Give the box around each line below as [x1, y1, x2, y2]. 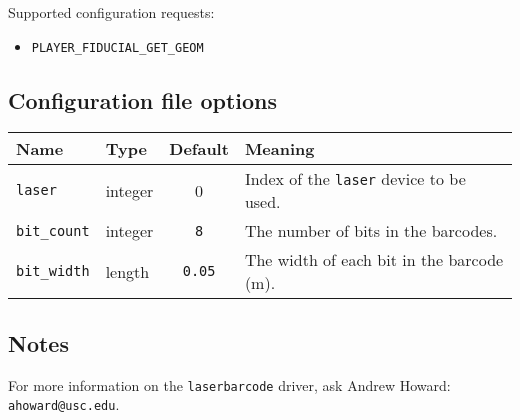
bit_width [16, 263, 90, 280]
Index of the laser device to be [244, 167, 466, 191]
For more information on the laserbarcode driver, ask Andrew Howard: [8, 374, 451, 395]
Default [169, 137, 229, 161]
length [105, 259, 150, 283]
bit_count [16, 222, 90, 239]
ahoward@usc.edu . [8, 394, 120, 415]
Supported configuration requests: [8, 2, 215, 22]
